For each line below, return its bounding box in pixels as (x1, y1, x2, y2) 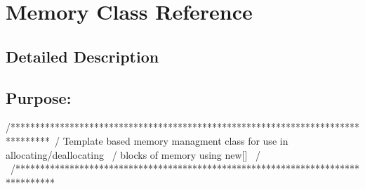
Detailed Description (6, 45, 159, 67)
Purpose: (6, 86, 72, 108)
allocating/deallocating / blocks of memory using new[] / (6, 147, 261, 162)
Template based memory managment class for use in (62, 133, 288, 148)
